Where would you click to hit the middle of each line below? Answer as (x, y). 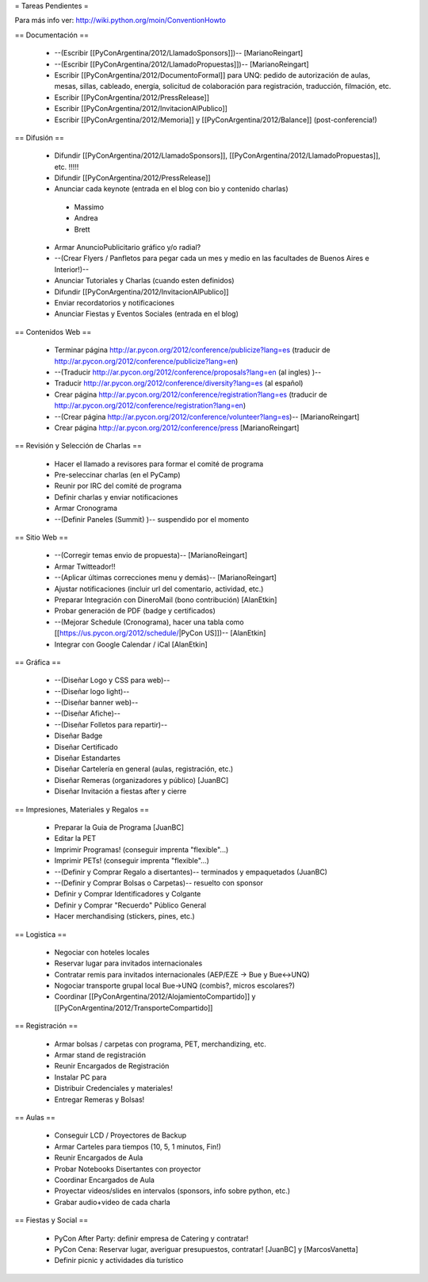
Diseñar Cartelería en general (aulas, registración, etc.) (144, 769)
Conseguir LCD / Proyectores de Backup (120, 1135)
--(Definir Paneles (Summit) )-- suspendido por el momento (152, 519)
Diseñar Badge (78, 736)
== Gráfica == (38, 662)
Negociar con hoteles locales (102, 952)
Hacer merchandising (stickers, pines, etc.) (125, 916)
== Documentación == (52, 35)
